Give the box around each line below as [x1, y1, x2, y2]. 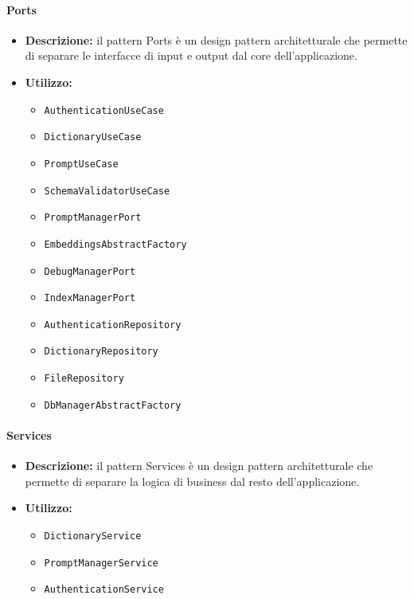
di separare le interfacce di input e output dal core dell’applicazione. [25, 47, 357, 64]
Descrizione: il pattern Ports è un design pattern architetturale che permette [25, 31, 408, 48]
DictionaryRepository [44, 346, 158, 358]
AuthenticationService [44, 584, 164, 596]
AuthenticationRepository [44, 319, 182, 331]
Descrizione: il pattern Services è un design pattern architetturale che [25, 457, 373, 474]
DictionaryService [44, 530, 142, 542]
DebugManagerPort [44, 265, 136, 277]
